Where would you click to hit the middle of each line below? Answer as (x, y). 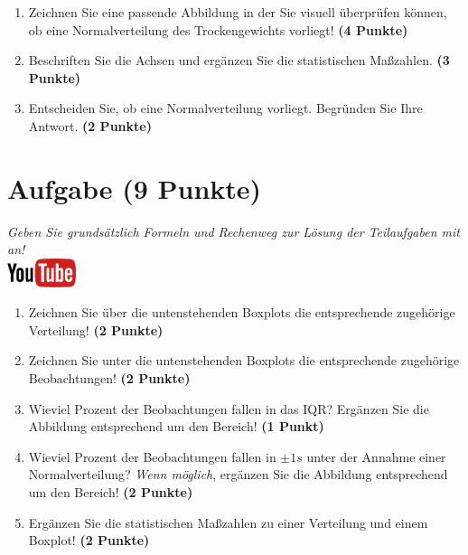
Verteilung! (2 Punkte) (96, 329)
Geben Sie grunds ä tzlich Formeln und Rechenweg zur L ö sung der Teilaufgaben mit (234, 231)
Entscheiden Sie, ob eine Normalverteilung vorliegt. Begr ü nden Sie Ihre (225, 108)
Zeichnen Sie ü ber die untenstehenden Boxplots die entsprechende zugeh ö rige (242, 312)
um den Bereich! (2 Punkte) (111, 492)
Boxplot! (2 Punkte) (89, 540)
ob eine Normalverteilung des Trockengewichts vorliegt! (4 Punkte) (218, 29)
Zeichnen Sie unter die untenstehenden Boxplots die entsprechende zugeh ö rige (244, 360)
